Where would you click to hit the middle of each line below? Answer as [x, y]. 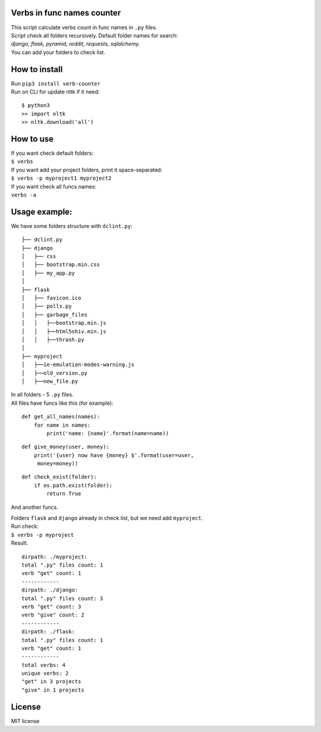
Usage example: [42, 212]
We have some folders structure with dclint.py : [72, 226]
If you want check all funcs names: [53, 186]
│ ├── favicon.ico [51, 298]
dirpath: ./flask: [48, 632]
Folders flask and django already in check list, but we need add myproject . [107, 518]
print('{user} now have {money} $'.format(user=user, [114, 455]
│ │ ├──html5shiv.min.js [64, 331]
